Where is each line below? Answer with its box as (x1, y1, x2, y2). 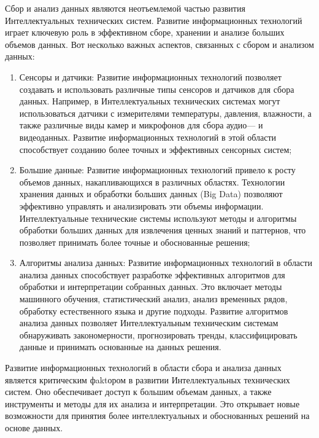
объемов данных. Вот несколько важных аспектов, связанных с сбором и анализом (5, 37, 314, 50)
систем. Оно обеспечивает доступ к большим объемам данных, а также (5, 385, 272, 398)
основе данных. (5, 421, 63, 434)
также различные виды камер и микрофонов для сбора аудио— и (19, 119, 263, 131)
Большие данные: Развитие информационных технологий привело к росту (19, 163, 296, 176)
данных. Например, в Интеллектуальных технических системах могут (19, 95, 280, 108)
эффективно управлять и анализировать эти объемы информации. (19, 199, 264, 212)
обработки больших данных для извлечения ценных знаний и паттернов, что (19, 224, 306, 237)
